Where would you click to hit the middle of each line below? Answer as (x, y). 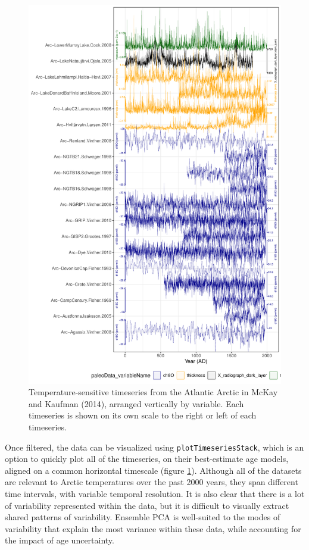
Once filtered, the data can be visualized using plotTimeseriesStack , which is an (154, 447)
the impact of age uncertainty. (60, 540)
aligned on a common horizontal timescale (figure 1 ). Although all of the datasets (153, 470)
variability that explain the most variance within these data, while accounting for (153, 528)
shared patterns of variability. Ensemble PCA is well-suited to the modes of (143, 517)
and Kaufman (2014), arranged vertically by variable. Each (136, 403)
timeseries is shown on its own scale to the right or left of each (143, 415)
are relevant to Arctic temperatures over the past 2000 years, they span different (152, 482)
